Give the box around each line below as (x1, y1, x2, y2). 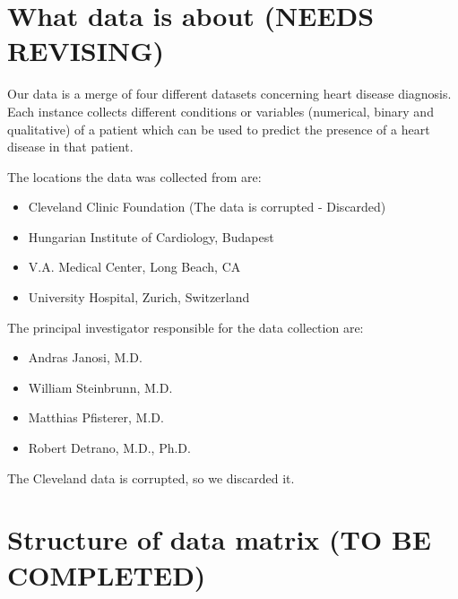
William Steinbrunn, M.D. (28, 378, 173, 396)
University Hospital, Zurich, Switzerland (28, 288, 250, 307)
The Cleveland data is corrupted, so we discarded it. (7, 468, 295, 487)
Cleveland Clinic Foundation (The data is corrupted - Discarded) (28, 197, 386, 216)
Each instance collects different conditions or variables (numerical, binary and (7, 101, 434, 120)
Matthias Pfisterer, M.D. (28, 408, 164, 427)
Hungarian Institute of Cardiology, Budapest (28, 227, 274, 246)
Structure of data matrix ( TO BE (7, 521, 431, 558)
